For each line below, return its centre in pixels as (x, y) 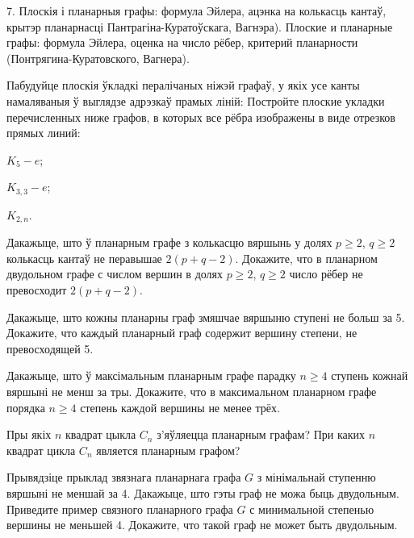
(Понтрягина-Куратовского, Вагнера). (98, 58)
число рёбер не (326, 274)
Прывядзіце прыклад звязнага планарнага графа (124, 477)
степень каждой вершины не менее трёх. (180, 407)
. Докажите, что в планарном (306, 258)
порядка (26, 407)
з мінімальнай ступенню (316, 477)
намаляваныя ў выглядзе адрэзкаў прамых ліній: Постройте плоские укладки (196, 100)
